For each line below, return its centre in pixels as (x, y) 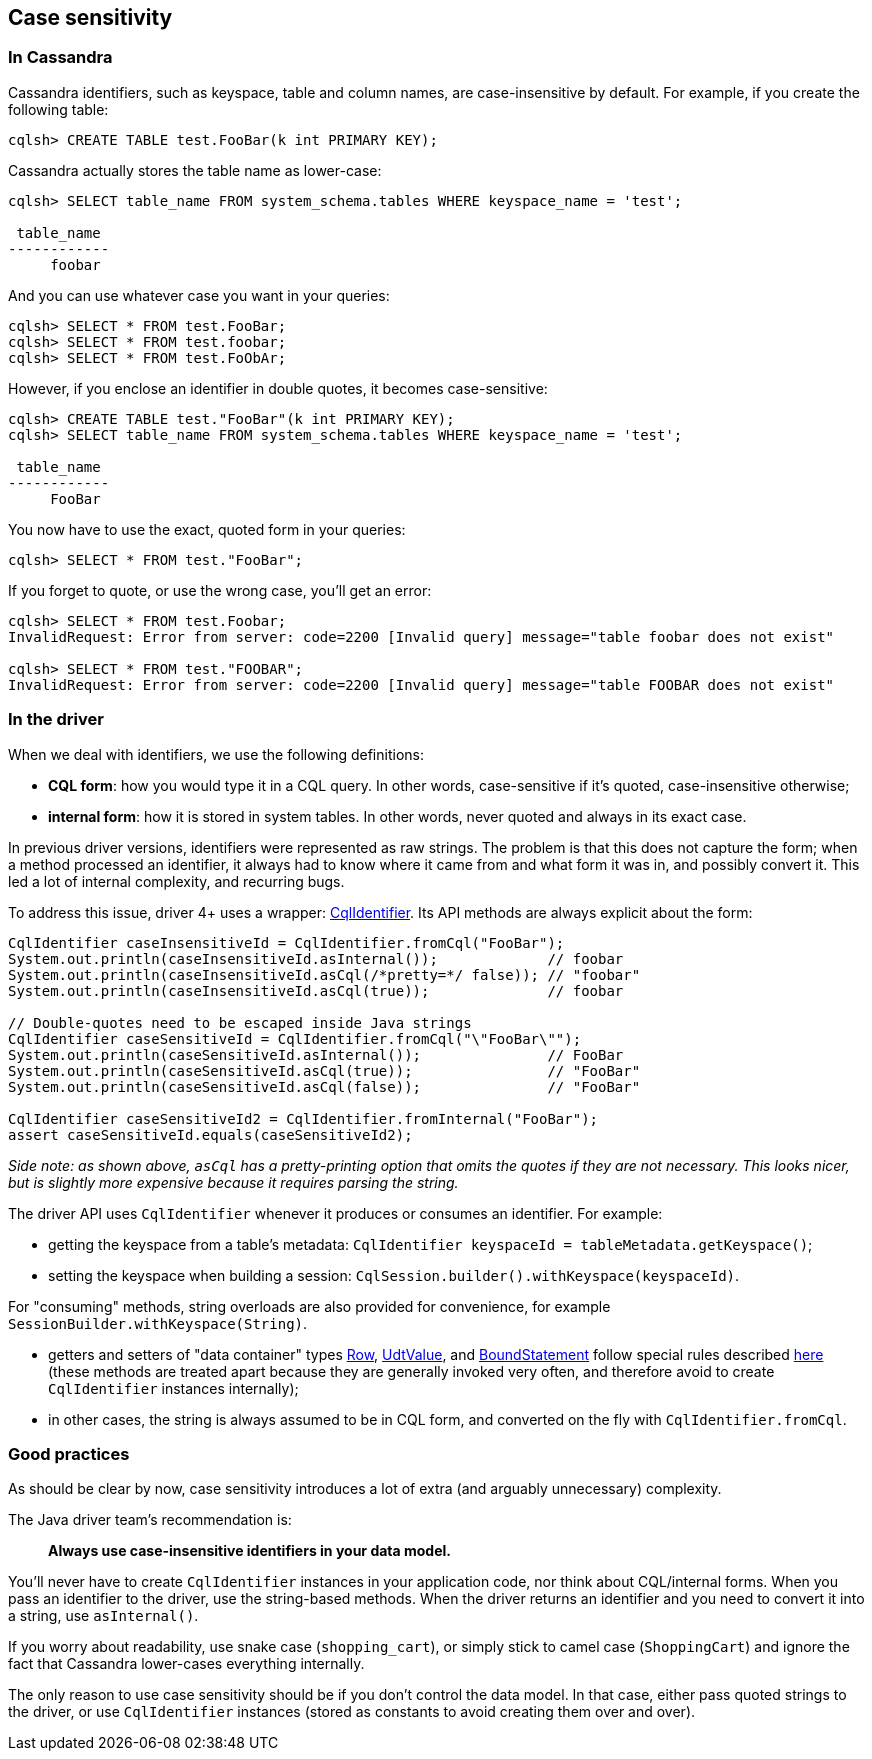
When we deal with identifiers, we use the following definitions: (216, 754)
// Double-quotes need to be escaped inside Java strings (240, 1022)
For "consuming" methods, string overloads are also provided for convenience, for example (309, 1306)
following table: (58, 109)
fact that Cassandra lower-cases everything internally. (186, 1664)
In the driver (56, 719)
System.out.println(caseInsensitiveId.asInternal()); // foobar (316, 958)
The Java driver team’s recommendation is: (150, 1520)
